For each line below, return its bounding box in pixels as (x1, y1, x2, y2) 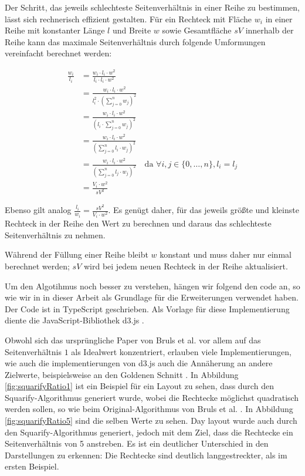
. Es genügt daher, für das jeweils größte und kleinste (108, 204, 299, 216)
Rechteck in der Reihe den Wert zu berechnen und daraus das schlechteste (5, 217, 272, 229)
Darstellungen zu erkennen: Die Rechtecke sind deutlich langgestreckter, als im (5, 448, 287, 461)
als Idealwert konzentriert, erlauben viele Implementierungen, (71, 345, 292, 357)
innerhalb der (245, 24, 294, 36)
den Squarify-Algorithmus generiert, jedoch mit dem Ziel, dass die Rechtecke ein (5, 426, 293, 438)
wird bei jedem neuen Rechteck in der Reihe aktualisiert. (83, 259, 288, 272)
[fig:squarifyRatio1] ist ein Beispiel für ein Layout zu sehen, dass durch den (5, 380, 274, 392)
